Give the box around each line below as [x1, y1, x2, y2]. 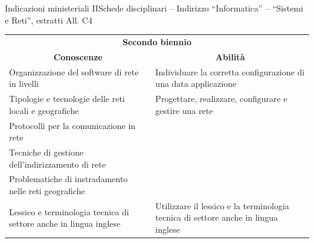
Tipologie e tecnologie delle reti [9, 92, 125, 105]
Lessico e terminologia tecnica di [9, 205, 129, 218]
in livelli [9, 77, 39, 90]
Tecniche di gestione [9, 145, 83, 158]
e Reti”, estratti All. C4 [5, 13, 92, 26]
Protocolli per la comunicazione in [9, 119, 136, 131]
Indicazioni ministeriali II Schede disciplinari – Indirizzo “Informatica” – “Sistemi [5, 2, 303, 14]
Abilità [215, 50, 245, 63]
